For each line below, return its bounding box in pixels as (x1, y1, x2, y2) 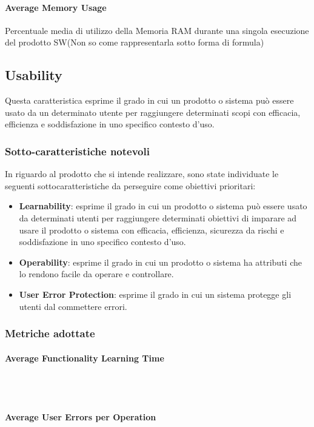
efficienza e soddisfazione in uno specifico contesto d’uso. (5, 118, 215, 130)
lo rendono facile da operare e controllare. (19, 267, 174, 280)
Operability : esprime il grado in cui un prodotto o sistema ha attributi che (19, 255, 302, 268)
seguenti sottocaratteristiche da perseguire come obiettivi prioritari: (5, 179, 256, 192)
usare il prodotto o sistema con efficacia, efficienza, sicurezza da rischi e (19, 223, 284, 236)
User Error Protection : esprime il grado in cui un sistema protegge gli (19, 287, 292, 300)
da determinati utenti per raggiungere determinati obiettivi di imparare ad (19, 211, 297, 224)
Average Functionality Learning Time (5, 351, 164, 364)
